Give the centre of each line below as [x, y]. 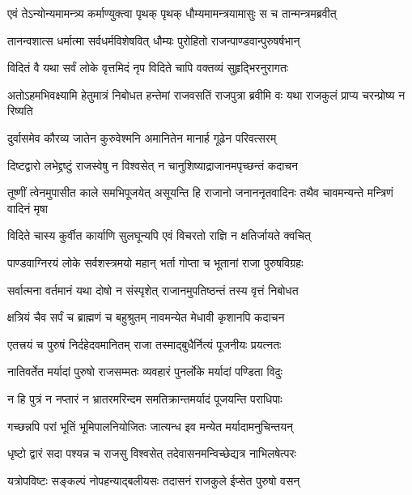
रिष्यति [20, 111]
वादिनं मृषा [28, 208]
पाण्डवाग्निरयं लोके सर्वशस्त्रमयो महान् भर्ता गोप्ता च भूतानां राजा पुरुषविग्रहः [155, 262]
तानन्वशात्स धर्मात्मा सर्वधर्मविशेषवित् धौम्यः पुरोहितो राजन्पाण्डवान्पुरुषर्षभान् [154, 40]
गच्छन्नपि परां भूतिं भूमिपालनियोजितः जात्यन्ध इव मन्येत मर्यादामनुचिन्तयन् [151, 426]
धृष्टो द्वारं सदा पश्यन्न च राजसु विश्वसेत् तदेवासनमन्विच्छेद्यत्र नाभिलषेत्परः [152, 453]
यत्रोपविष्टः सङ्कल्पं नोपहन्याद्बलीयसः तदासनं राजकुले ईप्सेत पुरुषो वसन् [154, 480]
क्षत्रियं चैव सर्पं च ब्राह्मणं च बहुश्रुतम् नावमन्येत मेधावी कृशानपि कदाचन [146, 317]
